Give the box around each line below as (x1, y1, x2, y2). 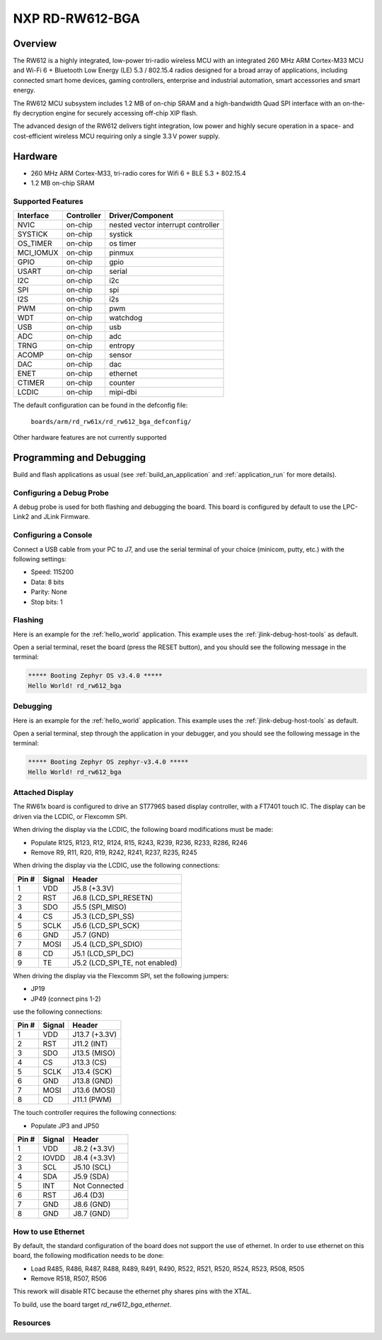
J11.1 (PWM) (72, 1094, 112, 1104)
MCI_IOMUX (17, 248, 59, 258)
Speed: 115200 (30, 568, 74, 576)
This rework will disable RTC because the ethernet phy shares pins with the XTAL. (13, 1287, 252, 1295)
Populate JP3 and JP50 (30, 1121, 100, 1130)
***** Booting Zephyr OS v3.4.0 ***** (28, 672, 163, 680)
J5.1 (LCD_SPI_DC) (72, 949, 134, 958)
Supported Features (13, 196, 84, 206)
